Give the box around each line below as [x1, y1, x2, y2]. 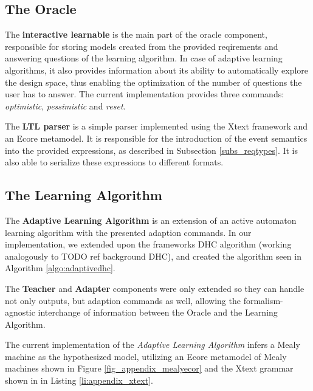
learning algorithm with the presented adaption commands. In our [5, 226, 252, 238]
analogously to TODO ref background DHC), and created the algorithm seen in [5, 249, 301, 262]
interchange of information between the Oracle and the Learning [38, 306, 278, 319]
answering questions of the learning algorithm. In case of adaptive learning [5, 52, 283, 64]
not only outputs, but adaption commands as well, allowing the [5, 294, 241, 306]
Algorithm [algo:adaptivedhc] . [5, 261, 115, 274]
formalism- [243, 294, 283, 306]
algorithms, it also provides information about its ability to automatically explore [5, 63, 309, 76]
